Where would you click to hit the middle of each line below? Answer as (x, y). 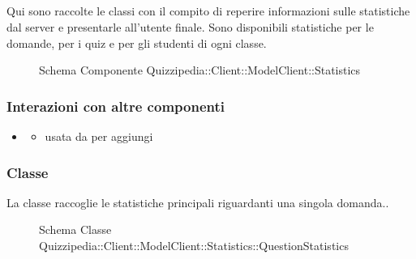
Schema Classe (75, 229)
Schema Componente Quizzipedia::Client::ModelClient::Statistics (200, 70)
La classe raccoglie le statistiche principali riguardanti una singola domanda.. (198, 202)
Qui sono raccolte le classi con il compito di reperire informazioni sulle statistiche (208, 11)
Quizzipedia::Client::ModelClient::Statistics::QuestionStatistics (194, 245)
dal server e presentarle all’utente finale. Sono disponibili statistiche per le (190, 26)
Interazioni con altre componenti (116, 106)
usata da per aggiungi (99, 136)
